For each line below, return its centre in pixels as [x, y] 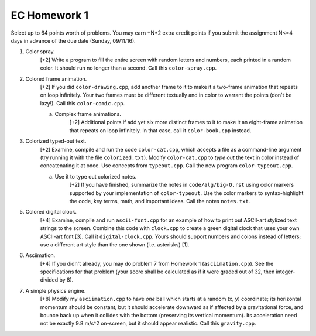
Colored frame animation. [56, 78]
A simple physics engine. [56, 290]
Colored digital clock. [51, 212]
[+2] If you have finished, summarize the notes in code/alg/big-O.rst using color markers [182, 185]
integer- [286, 272]
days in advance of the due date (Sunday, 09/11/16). [73, 40]
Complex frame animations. [88, 114]
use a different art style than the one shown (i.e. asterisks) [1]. [115, 244]
